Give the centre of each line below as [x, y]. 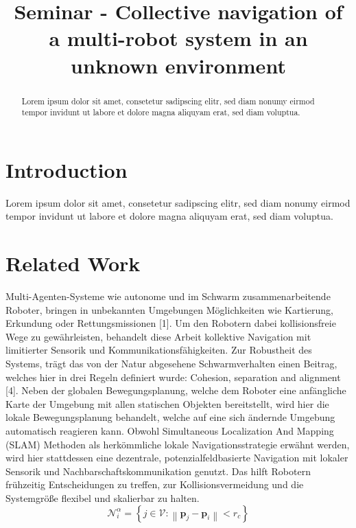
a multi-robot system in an [178, 38]
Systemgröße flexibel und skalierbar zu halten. [103, 498]
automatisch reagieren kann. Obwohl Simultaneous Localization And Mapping [170, 431]
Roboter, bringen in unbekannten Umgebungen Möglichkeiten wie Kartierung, [169, 309]
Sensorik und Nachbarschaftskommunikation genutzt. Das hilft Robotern [158, 471]
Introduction [67, 169]
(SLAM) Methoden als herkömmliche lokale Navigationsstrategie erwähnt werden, [178, 444]
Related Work [73, 263]
